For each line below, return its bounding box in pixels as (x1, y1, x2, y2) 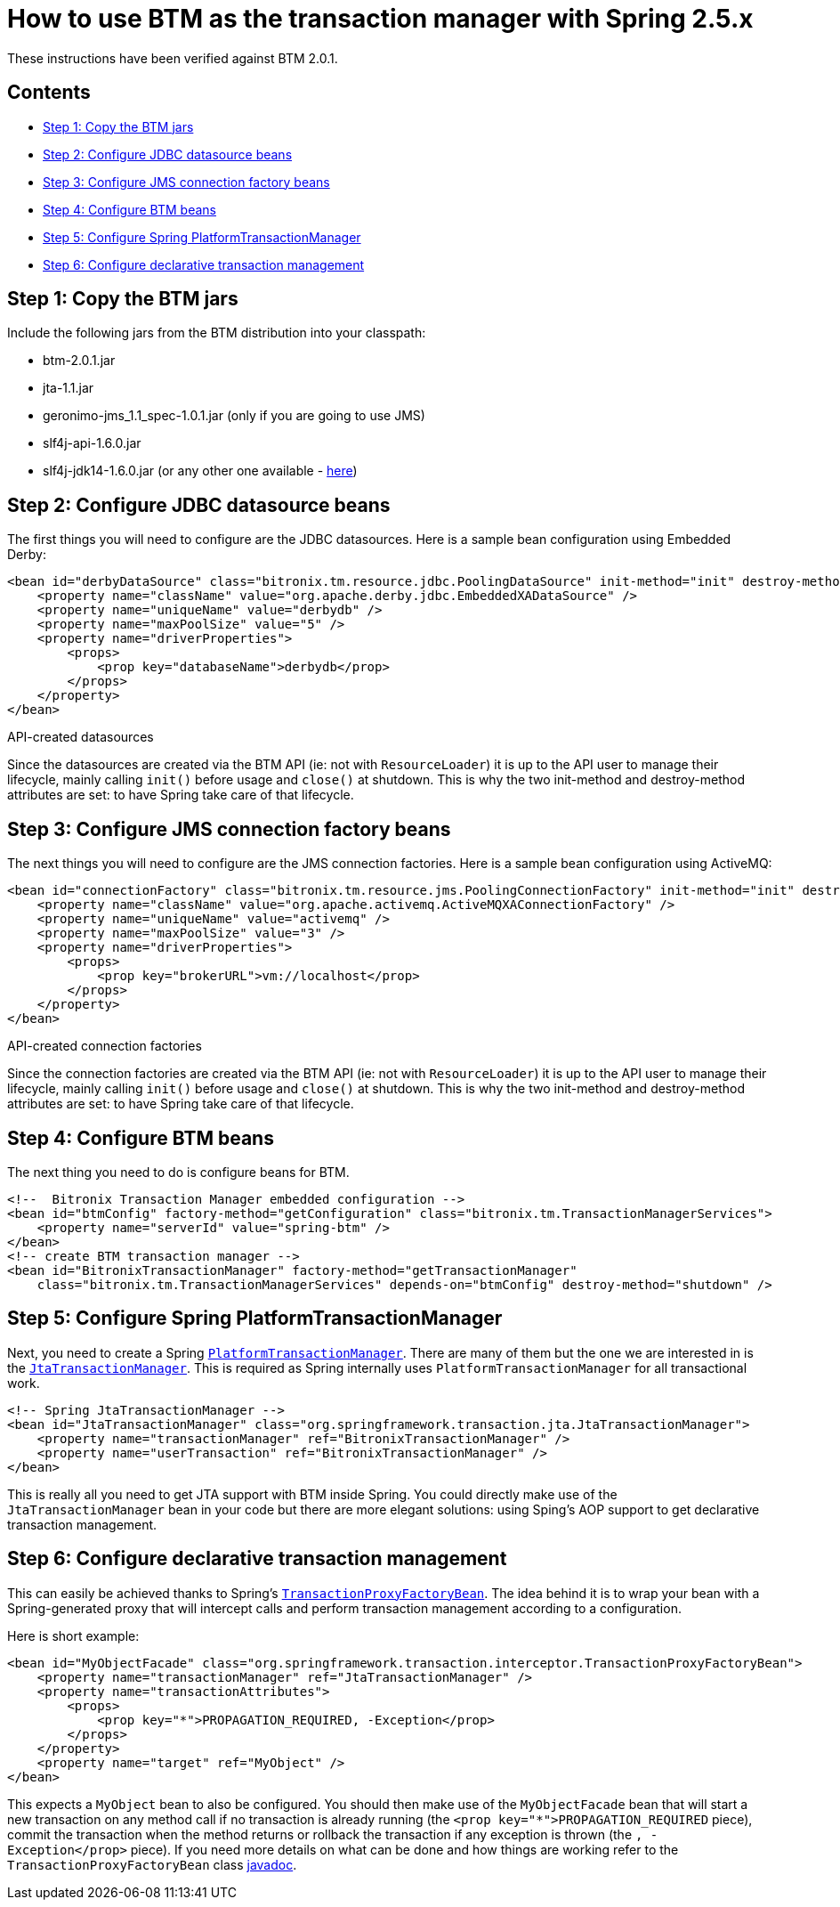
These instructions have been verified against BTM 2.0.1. (7, 50, 338, 66)
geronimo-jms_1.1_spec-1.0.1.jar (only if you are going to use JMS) (43, 408, 425, 424)
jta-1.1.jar (43, 380, 94, 396)
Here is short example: (7, 1627, 140, 1643)
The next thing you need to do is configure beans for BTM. (7, 1164, 350, 1180)
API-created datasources (7, 729, 154, 745)
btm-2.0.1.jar (43, 353, 116, 369)
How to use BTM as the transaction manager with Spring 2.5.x (7, 4, 754, 34)
